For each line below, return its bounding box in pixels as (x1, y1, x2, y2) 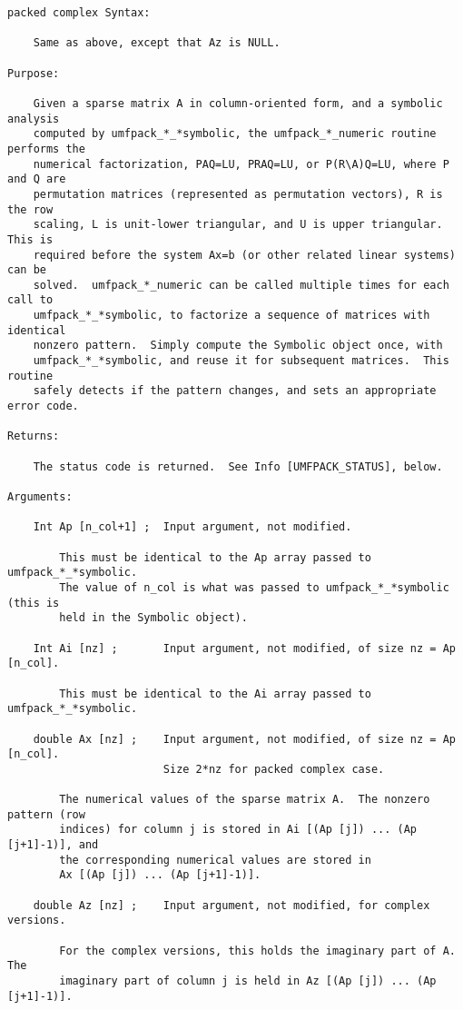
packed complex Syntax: (7, 6, 151, 19)
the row (7, 203, 54, 216)
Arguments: (7, 490, 73, 503)
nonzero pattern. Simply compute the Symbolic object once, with (33, 339, 443, 352)
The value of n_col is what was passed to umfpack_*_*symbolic (59, 580, 449, 594)
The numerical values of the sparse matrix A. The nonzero (59, 793, 430, 807)
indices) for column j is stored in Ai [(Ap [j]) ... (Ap (59, 823, 418, 837)
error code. (7, 400, 79, 413)
